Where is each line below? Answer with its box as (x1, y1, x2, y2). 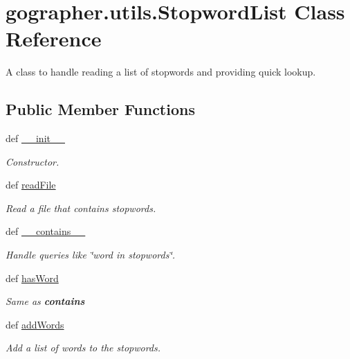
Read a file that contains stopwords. (6, 200, 156, 215)
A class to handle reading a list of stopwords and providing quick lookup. (6, 64, 316, 79)
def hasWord (6, 270, 59, 285)
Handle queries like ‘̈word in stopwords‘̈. (6, 247, 175, 262)
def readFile (6, 177, 56, 192)
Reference (6, 24, 102, 53)
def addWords (6, 317, 64, 331)
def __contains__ (6, 224, 86, 238)
